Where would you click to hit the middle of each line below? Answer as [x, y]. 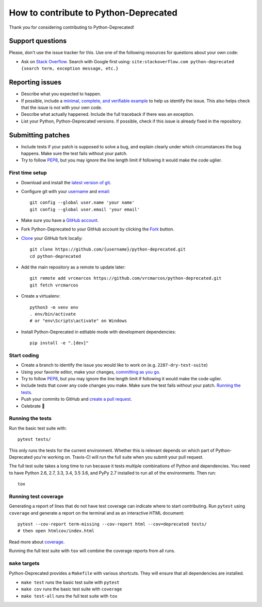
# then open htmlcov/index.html [56, 531]
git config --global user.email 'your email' [85, 209]
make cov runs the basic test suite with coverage [72, 589]
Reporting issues [35, 82]
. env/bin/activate [53, 314]
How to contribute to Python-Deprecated [93, 13]
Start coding [24, 355]
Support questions [38, 41]
